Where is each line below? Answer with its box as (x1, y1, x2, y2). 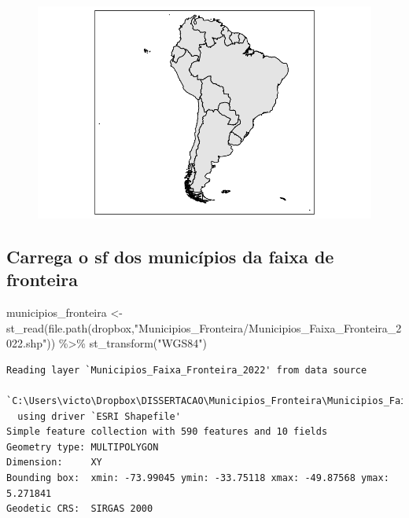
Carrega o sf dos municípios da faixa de (6, 244, 334, 268)
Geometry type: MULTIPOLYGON (6, 441, 159, 453)
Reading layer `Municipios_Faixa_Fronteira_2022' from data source (6, 364, 367, 376)
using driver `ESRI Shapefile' (17, 410, 181, 422)
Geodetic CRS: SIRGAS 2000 (6, 503, 153, 515)
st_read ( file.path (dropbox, (6, 319, 134, 336)
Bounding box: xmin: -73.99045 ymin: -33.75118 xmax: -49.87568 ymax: (6, 472, 389, 483)
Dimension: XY (6, 457, 102, 468)
